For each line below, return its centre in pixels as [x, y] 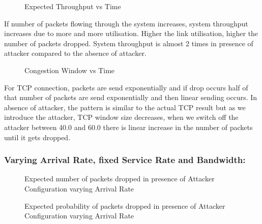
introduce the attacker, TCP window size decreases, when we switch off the [121, 117]
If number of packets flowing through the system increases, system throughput [126, 23]
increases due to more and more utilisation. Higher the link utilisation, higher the [131, 33]
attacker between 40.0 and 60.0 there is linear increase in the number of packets [128, 127]
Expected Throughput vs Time [73, 6]
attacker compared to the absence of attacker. [75, 53]
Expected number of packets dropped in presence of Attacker [120, 179]
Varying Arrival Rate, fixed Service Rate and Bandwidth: [125, 160]
